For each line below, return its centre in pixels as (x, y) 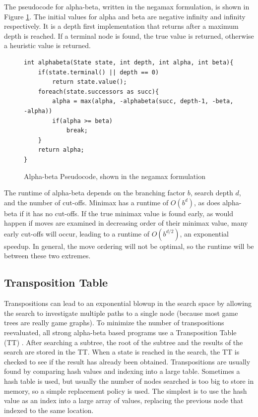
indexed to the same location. (49, 410)
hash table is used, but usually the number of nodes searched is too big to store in (129, 381)
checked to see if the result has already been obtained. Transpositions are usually (127, 361)
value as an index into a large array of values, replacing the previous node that (124, 400)
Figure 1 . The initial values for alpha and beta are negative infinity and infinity (125, 16)
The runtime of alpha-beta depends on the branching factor (95, 193)
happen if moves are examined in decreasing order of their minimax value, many (126, 223)
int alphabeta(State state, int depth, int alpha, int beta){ (129, 62)
